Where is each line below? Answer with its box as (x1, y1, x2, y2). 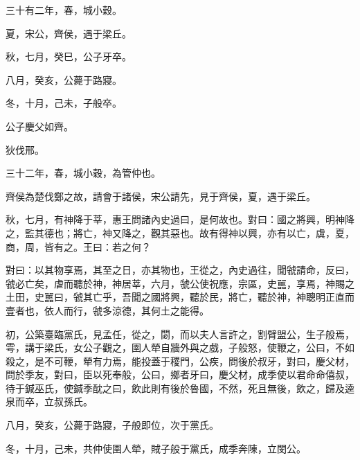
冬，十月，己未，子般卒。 (6, 96, 122, 110)
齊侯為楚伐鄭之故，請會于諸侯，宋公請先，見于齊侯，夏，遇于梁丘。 (6, 188, 316, 203)
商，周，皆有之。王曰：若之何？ (6, 239, 151, 254)
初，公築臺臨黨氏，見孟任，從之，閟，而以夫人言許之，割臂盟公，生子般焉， (6, 326, 354, 341)
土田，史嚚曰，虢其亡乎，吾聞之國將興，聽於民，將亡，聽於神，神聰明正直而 (6, 290, 354, 304)
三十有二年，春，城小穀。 (6, 3, 122, 17)
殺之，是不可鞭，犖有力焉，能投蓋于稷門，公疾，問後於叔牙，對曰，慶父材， (6, 353, 354, 368)
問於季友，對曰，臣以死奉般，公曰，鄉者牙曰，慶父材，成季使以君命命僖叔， (6, 367, 354, 382)
